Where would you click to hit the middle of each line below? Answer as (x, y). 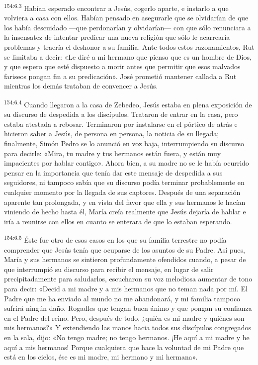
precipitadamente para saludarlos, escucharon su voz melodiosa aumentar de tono (128, 279)
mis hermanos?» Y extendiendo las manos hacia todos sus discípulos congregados (128, 327)
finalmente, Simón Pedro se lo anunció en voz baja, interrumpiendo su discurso (124, 143)
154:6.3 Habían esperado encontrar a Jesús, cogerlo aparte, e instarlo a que (116, 7)
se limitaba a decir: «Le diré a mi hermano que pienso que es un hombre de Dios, (128, 56)
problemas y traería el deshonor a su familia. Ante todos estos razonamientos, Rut (129, 47)
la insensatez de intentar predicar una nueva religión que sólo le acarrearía (117, 37)
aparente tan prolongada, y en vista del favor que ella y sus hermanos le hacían (125, 202)
